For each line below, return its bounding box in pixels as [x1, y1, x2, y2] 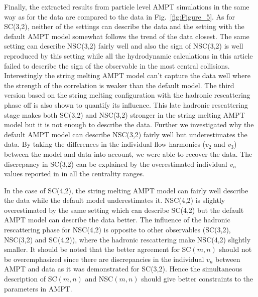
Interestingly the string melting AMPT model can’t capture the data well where [4, 70, 250, 81]
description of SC [4, 273, 57, 284]
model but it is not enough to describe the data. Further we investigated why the [4, 119, 254, 130]
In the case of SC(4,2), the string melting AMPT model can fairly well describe [4, 185, 248, 195]
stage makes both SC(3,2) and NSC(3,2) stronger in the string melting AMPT [4, 109, 245, 120]
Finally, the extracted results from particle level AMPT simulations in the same [4, 2, 249, 12]
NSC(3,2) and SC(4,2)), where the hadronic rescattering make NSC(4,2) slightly [4, 234, 251, 244]
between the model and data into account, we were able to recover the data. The [4, 148, 252, 159]
